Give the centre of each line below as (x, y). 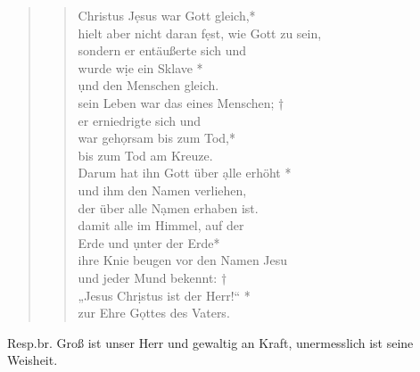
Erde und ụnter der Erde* (149, 242)
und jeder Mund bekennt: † (152, 277)
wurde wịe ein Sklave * (140, 67)
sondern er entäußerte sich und (162, 50)
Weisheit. (33, 360)
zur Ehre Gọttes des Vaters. (154, 313)
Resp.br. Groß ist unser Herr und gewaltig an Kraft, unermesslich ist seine (210, 342)
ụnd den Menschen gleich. (148, 85)
